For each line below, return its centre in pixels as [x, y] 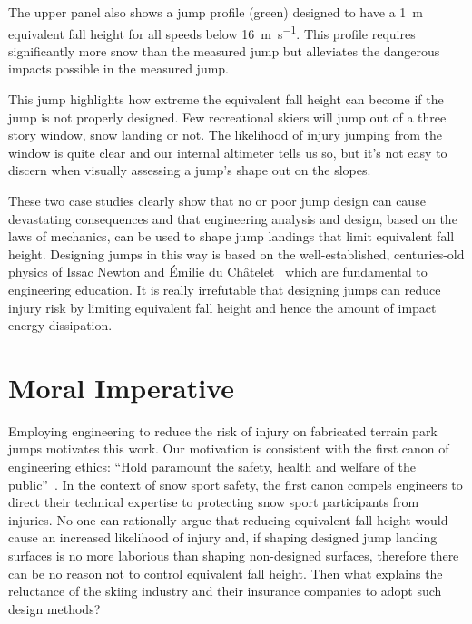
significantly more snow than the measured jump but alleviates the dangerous [224, 50]
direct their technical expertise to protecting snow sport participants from [214, 502]
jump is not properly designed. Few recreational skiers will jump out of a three [227, 117]
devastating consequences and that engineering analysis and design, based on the [233, 218]
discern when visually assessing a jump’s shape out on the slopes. [190, 170]
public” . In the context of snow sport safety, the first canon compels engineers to [236, 484]
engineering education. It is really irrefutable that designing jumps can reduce [225, 289]
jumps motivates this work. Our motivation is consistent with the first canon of [229, 448]
